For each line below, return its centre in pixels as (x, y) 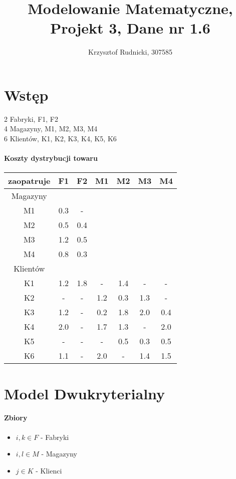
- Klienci (49, 470)
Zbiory (16, 418)
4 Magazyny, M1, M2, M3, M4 (51, 129)
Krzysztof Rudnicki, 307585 (130, 52)
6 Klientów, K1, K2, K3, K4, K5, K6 (60, 139)
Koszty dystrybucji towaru (51, 158)
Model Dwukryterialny (85, 393)
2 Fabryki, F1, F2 (31, 118)
